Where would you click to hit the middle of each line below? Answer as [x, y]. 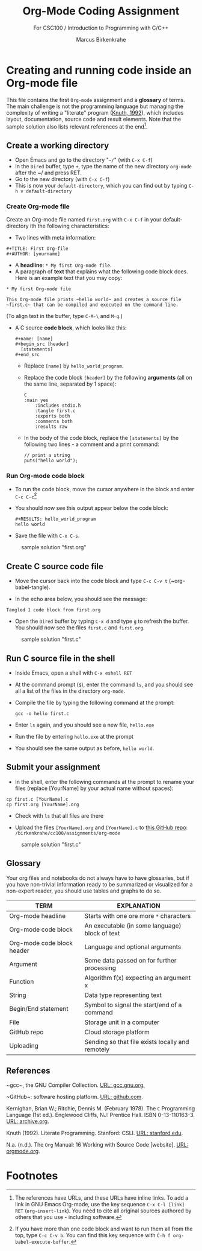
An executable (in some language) [133, 926]
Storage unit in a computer [122, 1022]
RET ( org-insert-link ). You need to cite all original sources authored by [103, 1211]
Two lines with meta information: [55, 238]
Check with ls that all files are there [59, 815]
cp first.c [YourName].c [37, 799]
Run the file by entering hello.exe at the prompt [74, 737]
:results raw [51, 427]
